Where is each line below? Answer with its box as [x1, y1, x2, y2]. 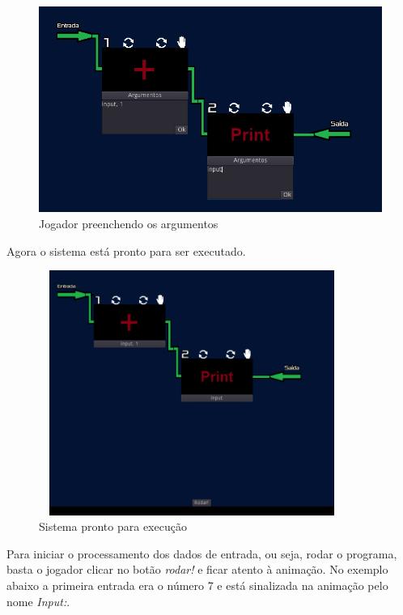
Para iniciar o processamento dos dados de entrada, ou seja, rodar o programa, [6, 545, 397, 562]
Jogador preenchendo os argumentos [39, 214, 218, 231]
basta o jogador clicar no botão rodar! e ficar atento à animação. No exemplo [6, 561, 388, 578]
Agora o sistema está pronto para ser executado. [6, 242, 246, 259]
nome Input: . [6, 592, 70, 609]
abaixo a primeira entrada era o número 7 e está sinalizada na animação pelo [6, 576, 388, 593]
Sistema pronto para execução [39, 518, 187, 535]
